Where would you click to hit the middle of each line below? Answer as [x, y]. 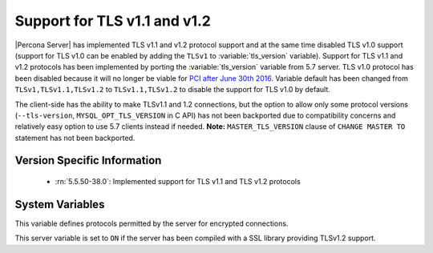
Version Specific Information [88, 161]
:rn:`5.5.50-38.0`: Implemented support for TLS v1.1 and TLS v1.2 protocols [178, 182]
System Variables [60, 204]
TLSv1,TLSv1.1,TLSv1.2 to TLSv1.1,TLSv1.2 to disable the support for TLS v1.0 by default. [172, 90]
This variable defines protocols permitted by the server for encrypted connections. [152, 223]
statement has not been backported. [75, 138]
